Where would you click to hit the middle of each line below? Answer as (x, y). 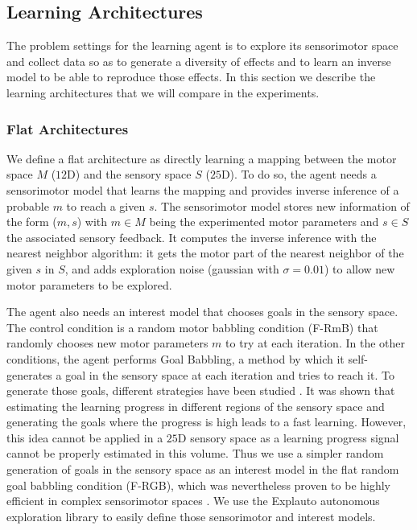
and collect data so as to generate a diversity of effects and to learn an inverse (199, 61)
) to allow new (359, 268)
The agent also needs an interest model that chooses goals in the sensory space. (202, 312)
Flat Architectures (68, 128)
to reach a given (106, 205)
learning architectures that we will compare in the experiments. (163, 92)
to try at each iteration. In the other (316, 343)
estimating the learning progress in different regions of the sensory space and (196, 406)
